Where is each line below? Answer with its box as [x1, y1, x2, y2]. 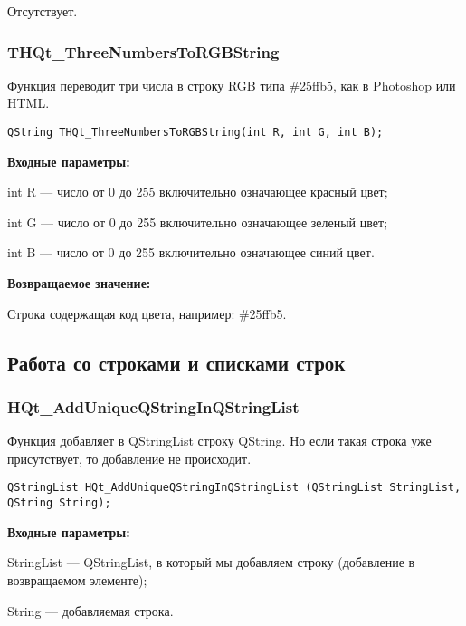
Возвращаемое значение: [7, 274, 151, 293]
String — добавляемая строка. [7, 601, 174, 620]
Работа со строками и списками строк [7, 348, 346, 376]
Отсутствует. [7, 2, 78, 20]
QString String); [7, 496, 111, 510]
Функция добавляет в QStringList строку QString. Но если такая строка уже [7, 431, 432, 450]
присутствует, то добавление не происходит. [7, 448, 252, 467]
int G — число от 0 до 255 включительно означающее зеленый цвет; [7, 212, 388, 231]
